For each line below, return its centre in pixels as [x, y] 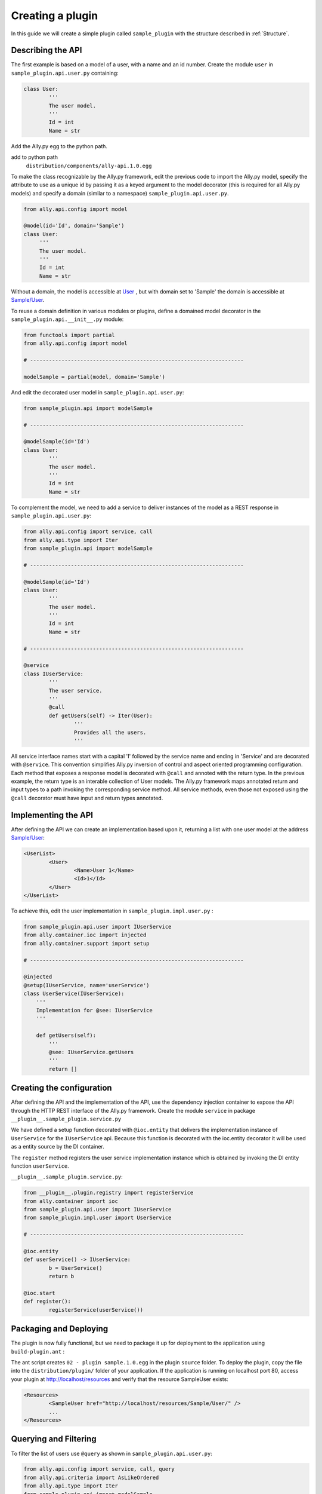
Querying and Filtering [54, 1439]
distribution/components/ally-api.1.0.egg [89, 166]
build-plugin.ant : [38, 1351]
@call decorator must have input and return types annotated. [87, 798]
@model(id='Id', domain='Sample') [74, 226]
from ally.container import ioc [71, 1201]
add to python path [34, 157]
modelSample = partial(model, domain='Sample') [94, 377]
